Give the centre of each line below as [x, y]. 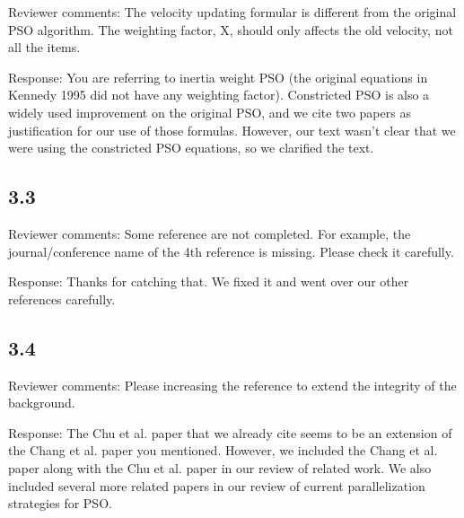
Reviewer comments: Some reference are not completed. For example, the [210, 233]
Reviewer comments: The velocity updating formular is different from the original [232, 12]
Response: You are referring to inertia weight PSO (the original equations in [218, 77]
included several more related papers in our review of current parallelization [217, 485]
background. [42, 403]
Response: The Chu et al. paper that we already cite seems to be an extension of [230, 432]
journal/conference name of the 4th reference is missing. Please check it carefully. [231, 251]
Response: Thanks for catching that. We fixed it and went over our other [209, 281]
